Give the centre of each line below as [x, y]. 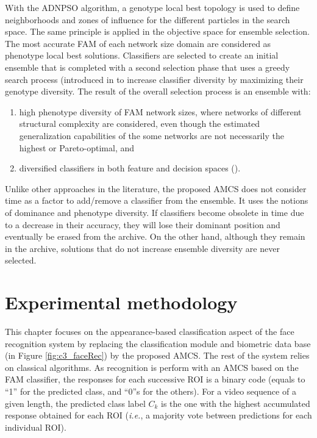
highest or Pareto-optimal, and [77, 147]
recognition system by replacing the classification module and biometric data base [158, 343]
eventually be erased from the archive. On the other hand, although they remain [155, 236]
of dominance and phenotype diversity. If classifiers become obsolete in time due [155, 212]
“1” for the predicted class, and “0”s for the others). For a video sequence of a [151, 391]
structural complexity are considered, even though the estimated [140, 124]
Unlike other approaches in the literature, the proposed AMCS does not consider [156, 188]
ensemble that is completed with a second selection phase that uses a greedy [148, 67]
